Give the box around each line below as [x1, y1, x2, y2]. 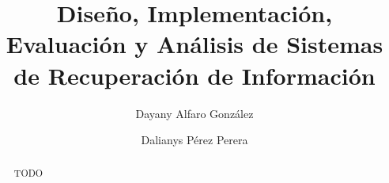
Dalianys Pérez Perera [141, 132, 248, 148]
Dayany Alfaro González [135, 105, 254, 121]
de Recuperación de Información [13, 59, 376, 91]
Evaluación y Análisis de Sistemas [6, 28, 383, 60]
